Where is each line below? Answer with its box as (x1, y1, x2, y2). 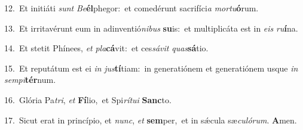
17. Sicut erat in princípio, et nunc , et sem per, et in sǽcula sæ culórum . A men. (4, 113, 297, 126)
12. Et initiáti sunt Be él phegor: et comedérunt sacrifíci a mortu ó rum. (4, 2, 259, 14)
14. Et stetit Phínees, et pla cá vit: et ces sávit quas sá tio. (4, 42, 209, 54)
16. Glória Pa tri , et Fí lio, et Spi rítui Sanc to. (4, 93, 172, 106)
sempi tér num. (4, 73, 56, 86)
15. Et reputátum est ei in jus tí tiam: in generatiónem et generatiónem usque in (4, 61, 298, 74)
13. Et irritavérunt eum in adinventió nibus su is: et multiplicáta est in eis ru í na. (4, 21, 298, 34)
